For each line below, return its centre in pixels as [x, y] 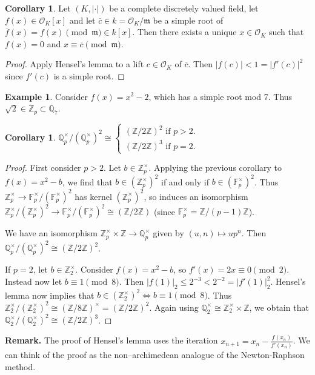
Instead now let [34, 281]
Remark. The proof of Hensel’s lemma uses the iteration [111, 340]
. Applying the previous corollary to [215, 168]
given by [168, 233]
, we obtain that [279, 307]
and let [82, 20]
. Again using [174, 307]
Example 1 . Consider [46, 96]
